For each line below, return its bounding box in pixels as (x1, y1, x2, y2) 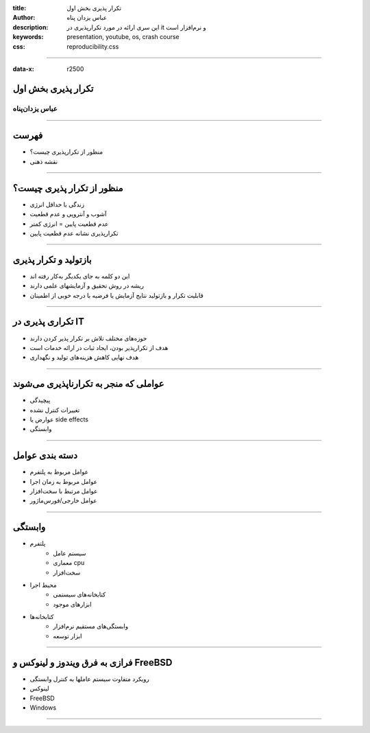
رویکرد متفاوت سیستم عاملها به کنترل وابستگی (29, 675, 150, 683)
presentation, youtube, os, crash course (66, 33, 180, 41)
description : (12, 23, 49, 31)
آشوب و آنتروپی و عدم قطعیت (29, 210, 107, 218)
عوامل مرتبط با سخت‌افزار (29, 487, 98, 496)
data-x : (12, 65, 34, 73)
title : (12, 4, 27, 12)
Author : (12, 14, 36, 22)
